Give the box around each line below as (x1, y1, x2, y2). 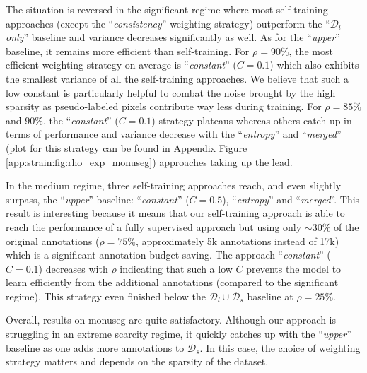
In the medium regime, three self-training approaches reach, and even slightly (6, 178, 342, 193)
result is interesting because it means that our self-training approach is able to (6, 206, 345, 220)
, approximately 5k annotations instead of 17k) (135, 233, 339, 248)
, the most (289, 43, 333, 58)
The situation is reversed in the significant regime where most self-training (6, 2, 328, 16)
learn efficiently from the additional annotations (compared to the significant (6, 275, 339, 290)
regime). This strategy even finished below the (6, 288, 206, 303)
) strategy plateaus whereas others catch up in (151, 112, 352, 127)
